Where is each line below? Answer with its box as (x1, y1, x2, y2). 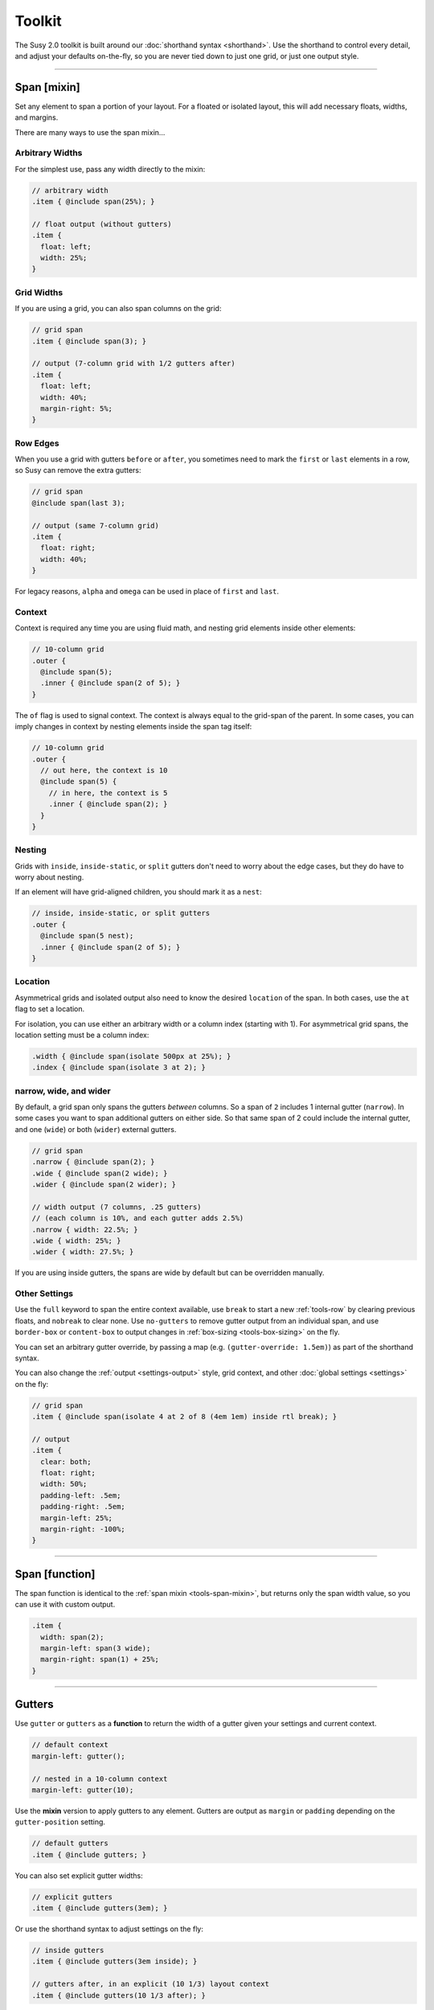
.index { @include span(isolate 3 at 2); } (31, 1063, 207, 1073)
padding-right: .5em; (40, 1502, 126, 1512)
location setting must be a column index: (14, 1030, 149, 1040)
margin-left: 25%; (40, 1513, 113, 1523)
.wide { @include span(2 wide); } (31, 1168, 168, 1178)
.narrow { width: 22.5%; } (31, 1224, 138, 1234)
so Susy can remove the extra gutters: (14, 466, 141, 475)
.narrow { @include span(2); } (31, 1158, 156, 1167)
